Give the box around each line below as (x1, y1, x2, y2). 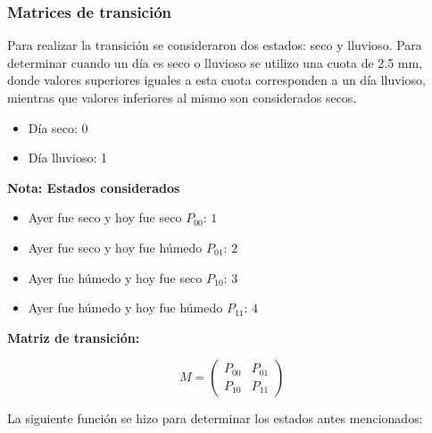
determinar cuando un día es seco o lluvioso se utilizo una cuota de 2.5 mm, (7, 53, 423, 71)
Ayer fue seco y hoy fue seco (28, 208, 182, 227)
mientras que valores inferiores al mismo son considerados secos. (7, 88, 357, 106)
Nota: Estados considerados (7, 178, 180, 196)
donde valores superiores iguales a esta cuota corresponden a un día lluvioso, (7, 71, 426, 89)
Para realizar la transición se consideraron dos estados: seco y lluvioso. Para (7, 36, 422, 54)
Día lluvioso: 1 (28, 148, 107, 167)
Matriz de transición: (7, 328, 140, 346)
